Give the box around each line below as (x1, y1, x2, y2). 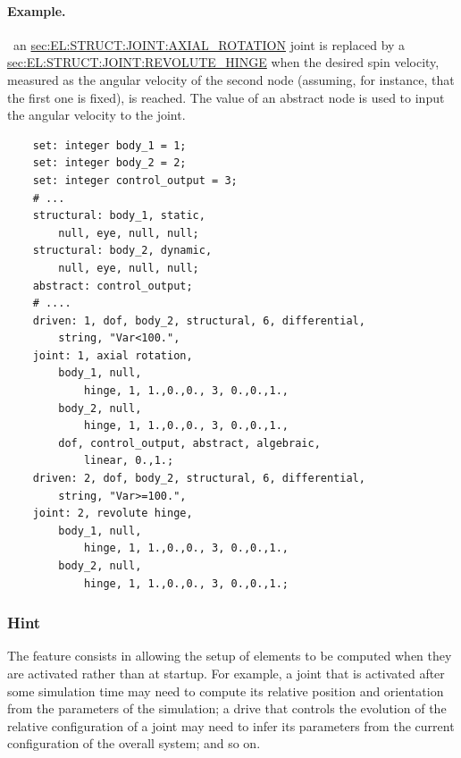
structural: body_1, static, (32, 209, 205, 223)
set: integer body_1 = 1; (32, 139, 187, 152)
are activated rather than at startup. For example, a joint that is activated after (7, 664, 445, 683)
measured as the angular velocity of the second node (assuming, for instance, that (7, 70, 455, 88)
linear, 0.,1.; (83, 454, 174, 467)
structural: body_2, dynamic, (32, 244, 213, 257)
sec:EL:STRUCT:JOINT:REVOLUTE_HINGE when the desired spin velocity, (7, 53, 440, 72)
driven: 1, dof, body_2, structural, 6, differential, (32, 314, 365, 327)
